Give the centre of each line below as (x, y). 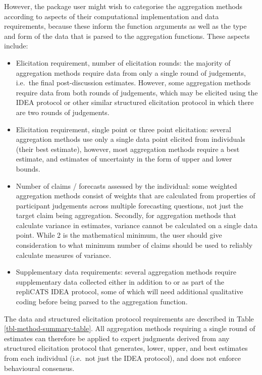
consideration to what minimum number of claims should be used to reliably (134, 245)
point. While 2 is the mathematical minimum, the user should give (119, 235)
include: (16, 46)
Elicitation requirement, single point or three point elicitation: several (123, 129)
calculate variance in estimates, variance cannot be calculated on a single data (137, 225)
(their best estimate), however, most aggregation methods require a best (128, 149)
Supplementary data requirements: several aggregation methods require (126, 272)
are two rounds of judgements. (63, 112)
